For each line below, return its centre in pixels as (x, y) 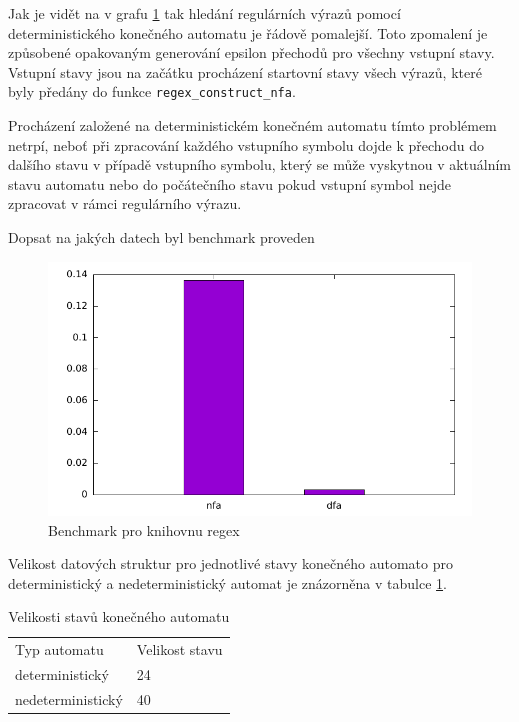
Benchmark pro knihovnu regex (144, 529)
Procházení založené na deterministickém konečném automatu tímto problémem (252, 125)
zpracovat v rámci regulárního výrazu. (125, 203)
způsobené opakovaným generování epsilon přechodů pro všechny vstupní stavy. (251, 52)
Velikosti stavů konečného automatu (119, 616)
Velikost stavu (179, 649)
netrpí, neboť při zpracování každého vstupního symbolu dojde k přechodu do (246, 144)
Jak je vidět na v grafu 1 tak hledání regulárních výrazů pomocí (204, 13)
